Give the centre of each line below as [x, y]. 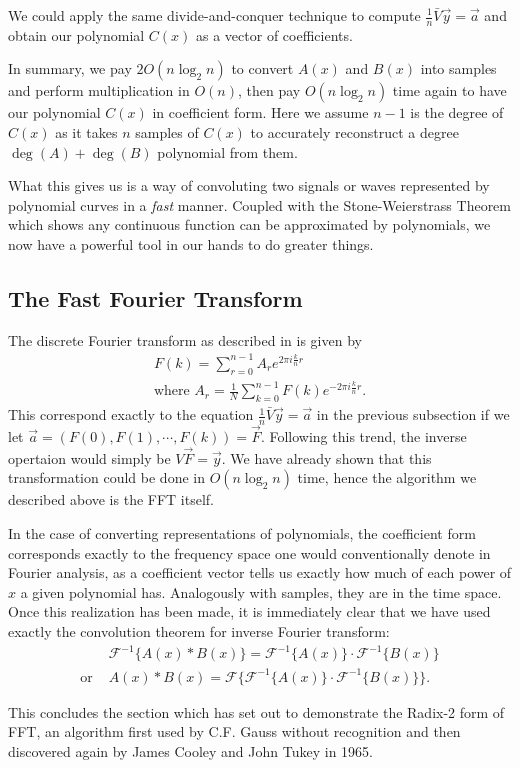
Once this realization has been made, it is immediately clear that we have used [249, 611]
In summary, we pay [70, 68]
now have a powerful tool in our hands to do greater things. [191, 243]
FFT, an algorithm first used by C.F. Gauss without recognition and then [234, 731]
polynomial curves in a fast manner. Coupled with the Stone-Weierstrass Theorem [259, 204]
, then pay [269, 90]
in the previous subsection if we [413, 414]
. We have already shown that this [326, 457]
